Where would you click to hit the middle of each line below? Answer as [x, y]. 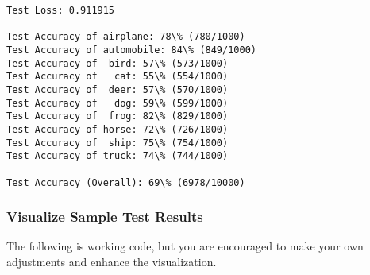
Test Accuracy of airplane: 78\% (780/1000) [126, 37]
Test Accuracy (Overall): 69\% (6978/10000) [126, 182]
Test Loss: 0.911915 [61, 10]
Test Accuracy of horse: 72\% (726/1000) [118, 129]
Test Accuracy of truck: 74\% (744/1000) [118, 156]
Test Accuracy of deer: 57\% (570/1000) [118, 89]
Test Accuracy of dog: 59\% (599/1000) [118, 103]
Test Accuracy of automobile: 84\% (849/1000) [131, 50]
